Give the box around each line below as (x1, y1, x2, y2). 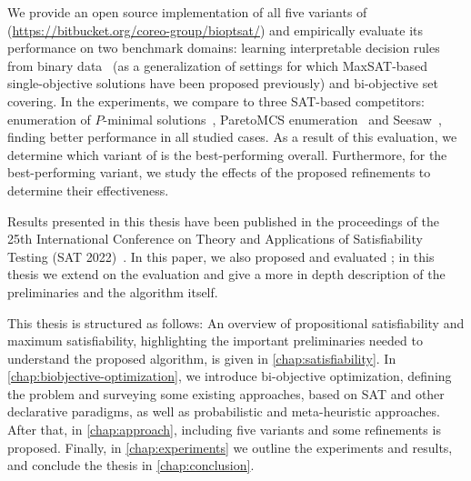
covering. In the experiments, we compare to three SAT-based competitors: (7, 91, 425, 110)
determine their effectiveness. (7, 180, 169, 199)
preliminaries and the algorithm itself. (7, 282, 218, 301)
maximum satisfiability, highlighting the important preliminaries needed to (7, 331, 423, 350)
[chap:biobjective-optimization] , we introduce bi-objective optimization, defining (7, 366, 452, 386)
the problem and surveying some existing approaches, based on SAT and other (7, 384, 445, 403)
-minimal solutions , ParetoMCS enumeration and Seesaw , (103, 109, 442, 128)
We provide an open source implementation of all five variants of (7, 3, 367, 21)
